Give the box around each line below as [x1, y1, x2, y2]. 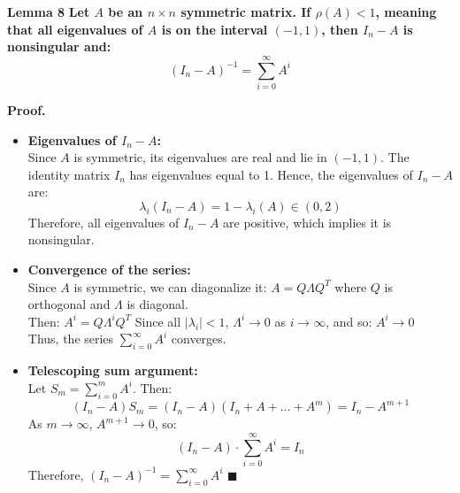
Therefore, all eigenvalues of [27, 212, 180, 231]
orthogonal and [27, 295, 111, 313]
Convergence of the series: [27, 260, 191, 279]
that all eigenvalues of [7, 19, 143, 38]
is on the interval [161, 19, 268, 38]
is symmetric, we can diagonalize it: [73, 277, 267, 296]
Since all [134, 312, 181, 330]
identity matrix [27, 165, 111, 183]
